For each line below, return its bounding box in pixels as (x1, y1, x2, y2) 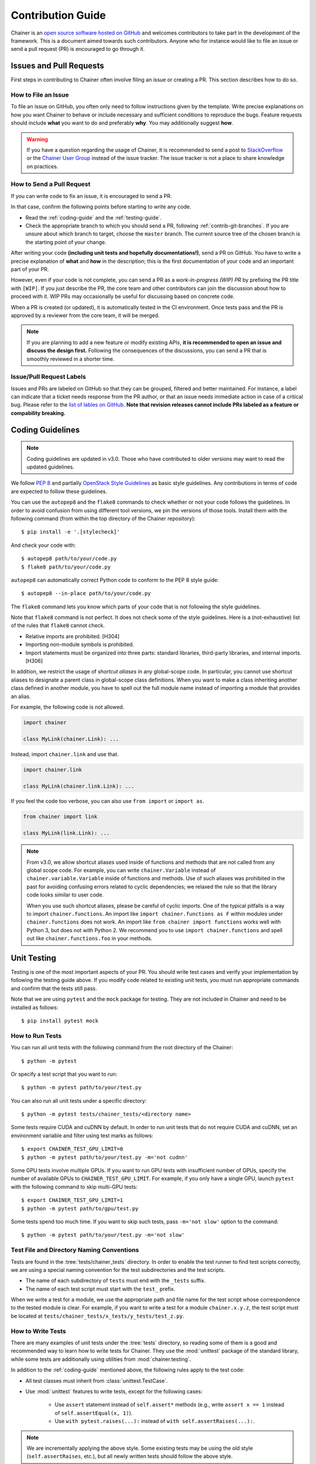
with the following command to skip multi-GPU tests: (11, 1183, 138, 1190)
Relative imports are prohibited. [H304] (25, 632, 120, 639)
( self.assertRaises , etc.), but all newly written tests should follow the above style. (26, 1453, 233, 1460)
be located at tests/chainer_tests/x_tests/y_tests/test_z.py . (11, 1312, 184, 1319)
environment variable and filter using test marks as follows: (11, 1132, 153, 1139)
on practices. (26, 163, 59, 170)
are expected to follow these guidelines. (11, 488, 108, 495)
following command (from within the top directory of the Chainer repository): (11, 515, 196, 522)
